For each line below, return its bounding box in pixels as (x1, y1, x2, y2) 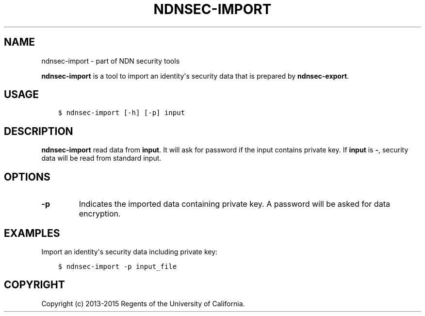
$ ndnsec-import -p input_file (58, 262, 177, 270)
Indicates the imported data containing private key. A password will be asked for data (79, 199, 390, 209)
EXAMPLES (4, 227, 60, 239)
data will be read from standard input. (41, 154, 162, 163)
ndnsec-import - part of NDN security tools (41, 56, 180, 65)
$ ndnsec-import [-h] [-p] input (58, 109, 185, 117)
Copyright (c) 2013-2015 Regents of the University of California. (41, 299, 245, 308)
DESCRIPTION (4, 125, 73, 137)
